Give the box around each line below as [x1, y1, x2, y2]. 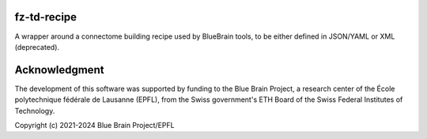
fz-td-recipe [14, 10, 77, 24]
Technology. [14, 106, 55, 115]
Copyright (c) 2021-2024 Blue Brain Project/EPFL [14, 120, 175, 130]
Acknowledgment [14, 63, 104, 77]
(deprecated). [14, 42, 59, 51]
